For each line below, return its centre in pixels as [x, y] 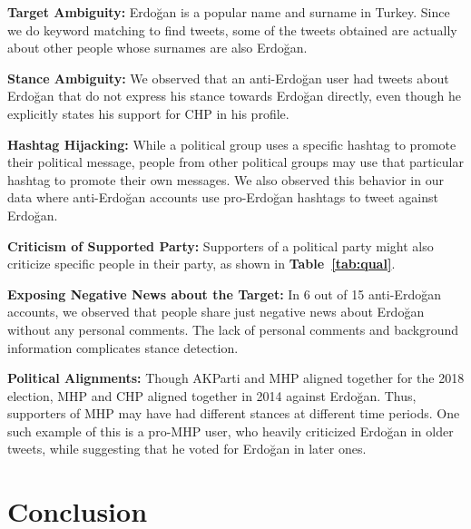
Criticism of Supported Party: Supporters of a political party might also [221, 245]
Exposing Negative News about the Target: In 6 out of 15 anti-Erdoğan [224, 294]
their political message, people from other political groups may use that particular [236, 162]
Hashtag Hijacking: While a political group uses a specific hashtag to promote [232, 144]
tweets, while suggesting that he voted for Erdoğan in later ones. [187, 449]
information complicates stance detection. [123, 347]
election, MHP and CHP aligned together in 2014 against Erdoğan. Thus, [212, 395]
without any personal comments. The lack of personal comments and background [233, 329]
